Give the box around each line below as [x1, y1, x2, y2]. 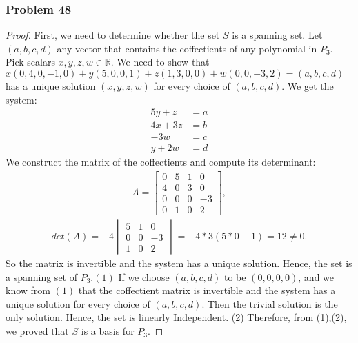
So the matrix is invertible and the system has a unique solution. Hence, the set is [6, 256, 352, 271]
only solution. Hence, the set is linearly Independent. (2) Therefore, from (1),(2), [6, 310, 347, 324]
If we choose [118, 269, 170, 284]
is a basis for [81, 324, 135, 338]
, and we [298, 269, 335, 284]
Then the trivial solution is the [207, 296, 338, 311]
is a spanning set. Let [232, 28, 323, 42]
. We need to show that [110, 55, 210, 69]
